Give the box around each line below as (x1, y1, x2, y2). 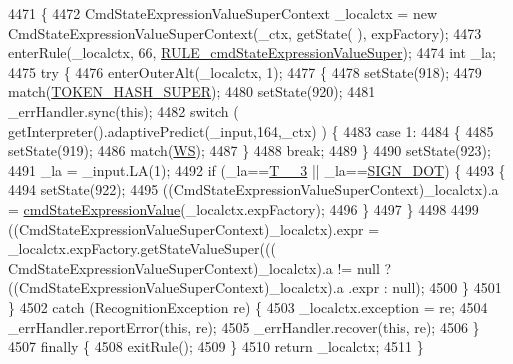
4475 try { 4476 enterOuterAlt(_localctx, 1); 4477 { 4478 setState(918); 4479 (8, 61, 482, 82)
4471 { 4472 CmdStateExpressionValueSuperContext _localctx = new (8, 3, 438, 23)
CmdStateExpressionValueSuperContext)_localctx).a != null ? (8, 257, 392, 278)
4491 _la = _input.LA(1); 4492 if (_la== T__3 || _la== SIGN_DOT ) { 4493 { (8, 159, 506, 180)
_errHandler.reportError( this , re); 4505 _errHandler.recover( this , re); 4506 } (8, 316, 480, 337)
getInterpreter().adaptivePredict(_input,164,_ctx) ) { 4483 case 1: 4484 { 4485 (8, 120, 494, 141)
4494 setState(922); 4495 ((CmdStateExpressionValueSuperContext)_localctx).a (8, 179, 499, 200)
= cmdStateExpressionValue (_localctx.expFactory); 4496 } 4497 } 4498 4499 (8, 198, 479, 219)
